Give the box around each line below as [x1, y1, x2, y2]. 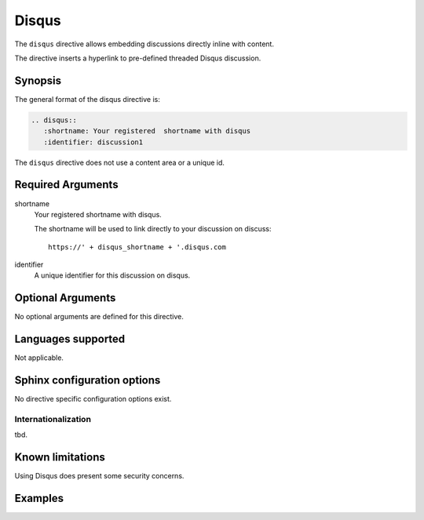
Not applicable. [14, 353, 64, 362]
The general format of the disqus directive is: [14, 94, 160, 104]
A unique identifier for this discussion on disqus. [34, 271, 191, 280]
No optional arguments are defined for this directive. [14, 312, 185, 322]
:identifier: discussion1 [43, 137, 144, 147]
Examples [14, 492, 64, 505]
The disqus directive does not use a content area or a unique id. [14, 158, 225, 167]
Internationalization [14, 413, 92, 424]
